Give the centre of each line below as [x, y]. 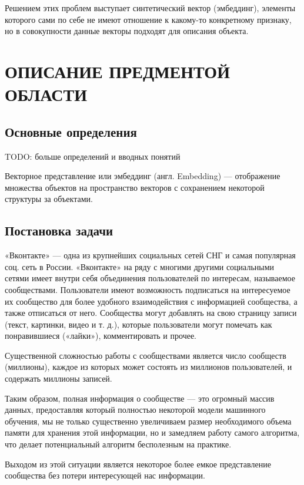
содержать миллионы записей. [59, 378]
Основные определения [71, 131]
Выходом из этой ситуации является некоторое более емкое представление [138, 464]
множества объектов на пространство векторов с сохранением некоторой [135, 187]
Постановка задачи [59, 230]
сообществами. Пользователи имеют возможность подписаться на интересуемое [148, 289]
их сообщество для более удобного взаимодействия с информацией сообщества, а [151, 301]
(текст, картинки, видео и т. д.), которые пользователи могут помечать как [138, 324]
